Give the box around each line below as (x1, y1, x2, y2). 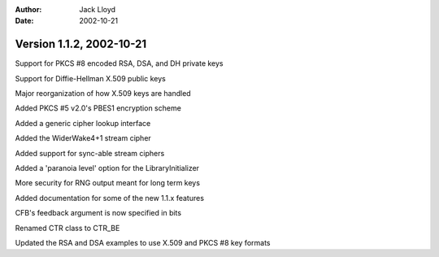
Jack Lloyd (79, 5, 116, 14)
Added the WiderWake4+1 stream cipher (15, 133, 152, 143)
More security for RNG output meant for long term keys (15, 178, 201, 188)
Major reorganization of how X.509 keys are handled (15, 89, 191, 98)
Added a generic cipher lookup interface (15, 118, 151, 128)
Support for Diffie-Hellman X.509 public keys (15, 73, 166, 83)
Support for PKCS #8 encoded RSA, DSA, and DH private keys (15, 59, 224, 68)
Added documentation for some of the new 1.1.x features (15, 193, 205, 203)
